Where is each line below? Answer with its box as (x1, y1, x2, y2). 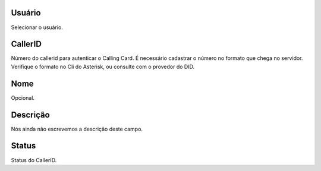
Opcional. (11, 94, 35, 101)
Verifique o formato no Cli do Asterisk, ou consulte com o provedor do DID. (11, 63, 195, 70)
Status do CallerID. (11, 156, 57, 163)
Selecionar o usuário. (11, 24, 64, 31)
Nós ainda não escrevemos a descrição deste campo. (11, 125, 143, 132)
